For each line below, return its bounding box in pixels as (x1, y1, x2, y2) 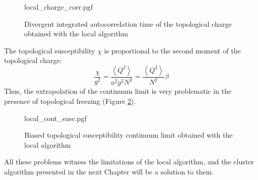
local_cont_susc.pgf (24, 112, 87, 123)
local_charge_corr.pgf (24, 2, 93, 12)
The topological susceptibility (4, 45, 95, 55)
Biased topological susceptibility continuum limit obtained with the (24, 130, 233, 140)
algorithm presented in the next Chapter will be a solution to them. (4, 166, 214, 176)
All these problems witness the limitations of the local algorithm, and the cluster (4, 156, 254, 167)
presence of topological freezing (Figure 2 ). (4, 95, 136, 106)
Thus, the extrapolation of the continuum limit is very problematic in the (4, 86, 232, 96)
